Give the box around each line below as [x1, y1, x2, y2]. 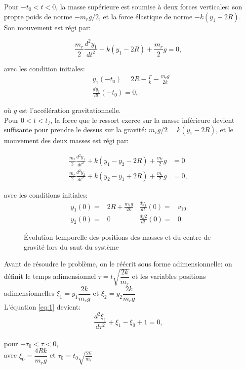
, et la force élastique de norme [99, 11, 193, 21]
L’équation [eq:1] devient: [4, 302, 81, 312]
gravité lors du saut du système [24, 242, 119, 252]
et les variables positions [132, 271, 206, 281]
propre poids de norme [4, 11, 73, 21]
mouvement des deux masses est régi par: [4, 135, 129, 146]
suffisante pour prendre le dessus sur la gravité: [4, 124, 147, 135]
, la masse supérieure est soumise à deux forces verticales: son [56, 1, 242, 11]
